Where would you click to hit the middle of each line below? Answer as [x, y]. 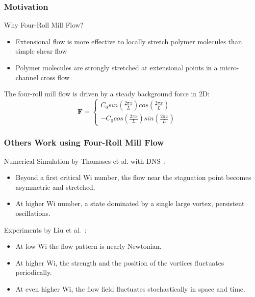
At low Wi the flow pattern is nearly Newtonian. [89, 246]
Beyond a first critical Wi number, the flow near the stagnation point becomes [133, 177]
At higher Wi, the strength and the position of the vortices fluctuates [120, 262]
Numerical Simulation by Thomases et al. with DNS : [85, 161]
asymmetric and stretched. [55, 187]
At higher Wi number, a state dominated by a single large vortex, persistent [130, 203]
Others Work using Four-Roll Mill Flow [84, 142]
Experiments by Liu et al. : [45, 229]
